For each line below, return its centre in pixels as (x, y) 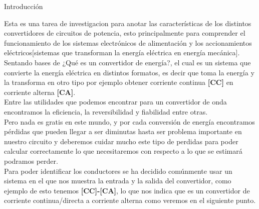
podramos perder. (31, 161)
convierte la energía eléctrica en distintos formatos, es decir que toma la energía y (129, 72)
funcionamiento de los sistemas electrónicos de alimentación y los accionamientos (128, 42)
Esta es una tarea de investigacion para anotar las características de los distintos (128, 23)
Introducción (24, 6)
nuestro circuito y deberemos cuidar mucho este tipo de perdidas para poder (121, 141)
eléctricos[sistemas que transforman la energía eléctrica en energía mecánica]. (122, 53)
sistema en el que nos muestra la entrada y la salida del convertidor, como (118, 181)
